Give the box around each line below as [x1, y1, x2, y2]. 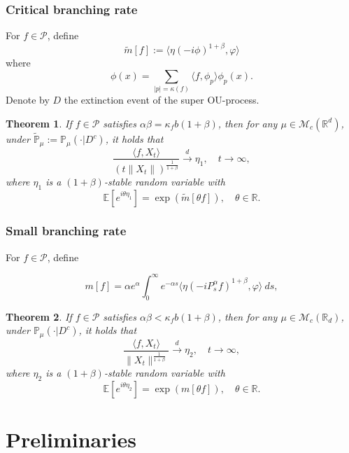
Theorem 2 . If [6, 309, 72, 323]
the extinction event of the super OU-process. [64, 92, 259, 107]
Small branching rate [6, 222, 127, 239]
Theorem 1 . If [6, 116, 72, 130]
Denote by [6, 92, 50, 107]
